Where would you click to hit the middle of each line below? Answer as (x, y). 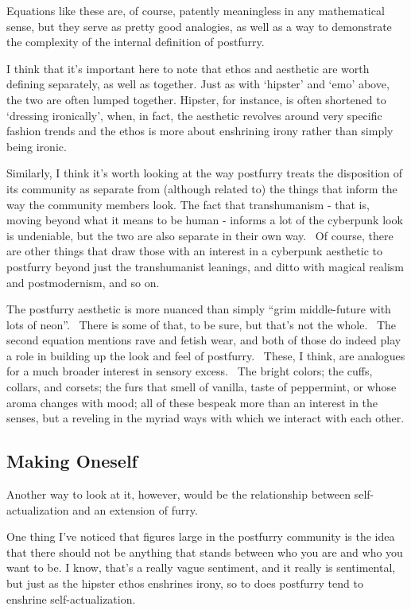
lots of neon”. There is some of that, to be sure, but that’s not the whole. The (202, 324)
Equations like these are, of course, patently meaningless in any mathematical (196, 10)
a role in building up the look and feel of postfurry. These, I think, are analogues (206, 355)
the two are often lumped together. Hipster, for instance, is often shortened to (196, 99)
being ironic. (37, 146)
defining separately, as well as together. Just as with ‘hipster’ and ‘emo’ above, (198, 84)
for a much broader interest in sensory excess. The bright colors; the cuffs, (190, 371)
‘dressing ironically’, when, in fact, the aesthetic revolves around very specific (194, 115)
